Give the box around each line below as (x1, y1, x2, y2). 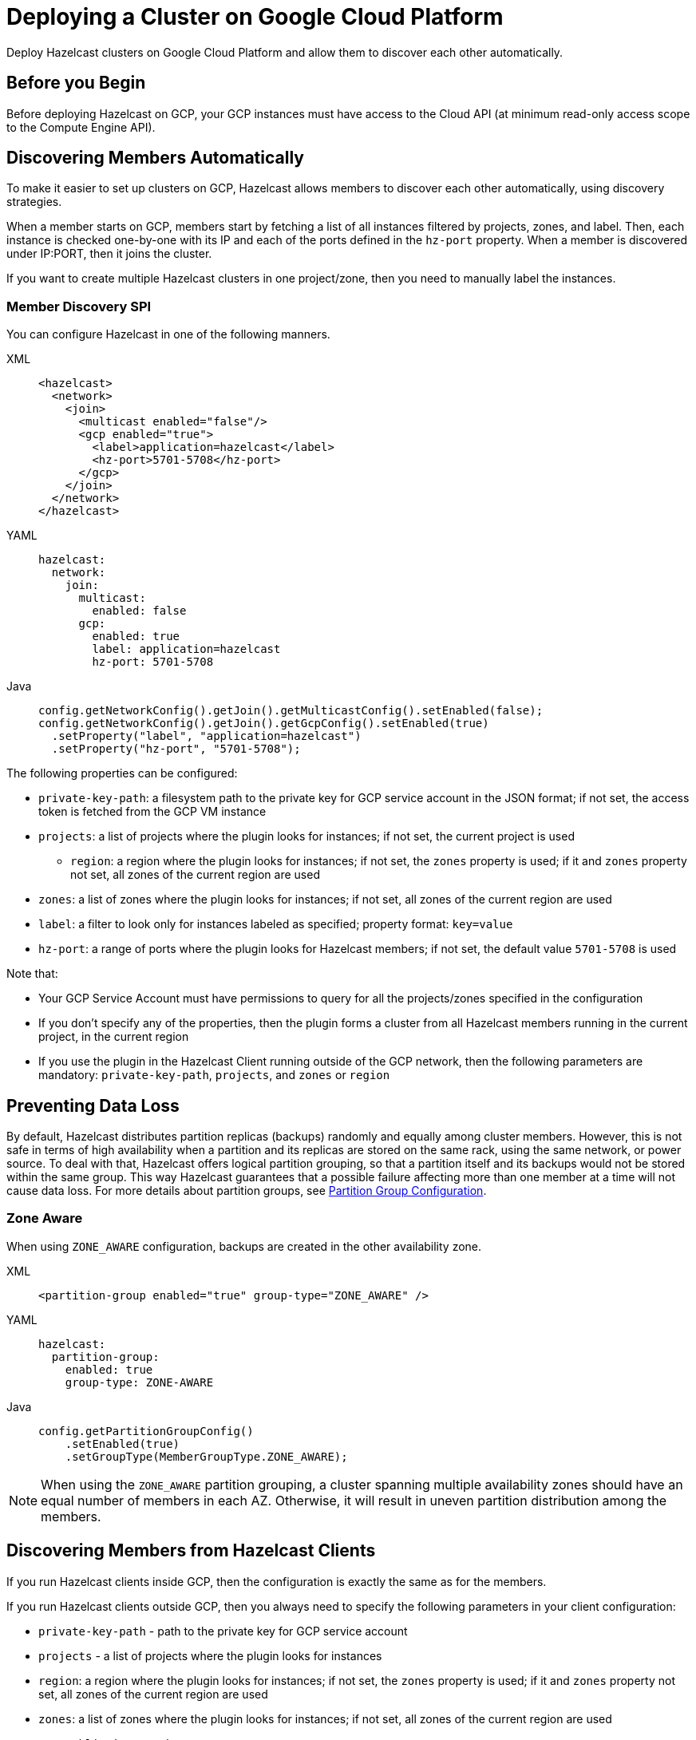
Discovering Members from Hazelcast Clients (6, 1540, 376, 1561)
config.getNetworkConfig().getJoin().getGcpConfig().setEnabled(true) (38, 717, 489, 730)
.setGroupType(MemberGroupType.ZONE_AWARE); (65, 1449, 348, 1463)
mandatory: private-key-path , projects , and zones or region (38, 1068, 390, 1082)
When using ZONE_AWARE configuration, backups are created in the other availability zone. (6, 1239, 482, 1253)
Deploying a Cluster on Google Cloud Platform (6, 3, 504, 30)
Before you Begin (6, 73, 146, 93)
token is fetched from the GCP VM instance (38, 805, 267, 819)
